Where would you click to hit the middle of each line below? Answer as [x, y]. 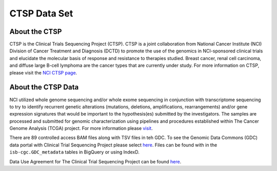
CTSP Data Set [41, 13]
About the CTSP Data [44, 87]
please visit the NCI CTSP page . [43, 72]
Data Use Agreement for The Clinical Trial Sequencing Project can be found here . [95, 161]
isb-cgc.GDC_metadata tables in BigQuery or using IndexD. [74, 152]
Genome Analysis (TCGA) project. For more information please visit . [81, 128]
